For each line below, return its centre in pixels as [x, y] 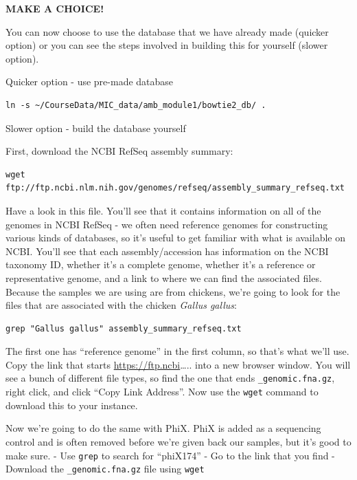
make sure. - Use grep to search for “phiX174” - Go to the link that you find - [170, 455]
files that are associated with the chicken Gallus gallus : [121, 305]
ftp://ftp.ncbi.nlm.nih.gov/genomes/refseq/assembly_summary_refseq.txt [175, 188]
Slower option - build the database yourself [96, 128]
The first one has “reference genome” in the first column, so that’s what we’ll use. [177, 351]
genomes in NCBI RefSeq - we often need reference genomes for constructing [167, 224]
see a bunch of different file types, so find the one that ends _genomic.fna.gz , [170, 378]
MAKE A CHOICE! [55, 8]
